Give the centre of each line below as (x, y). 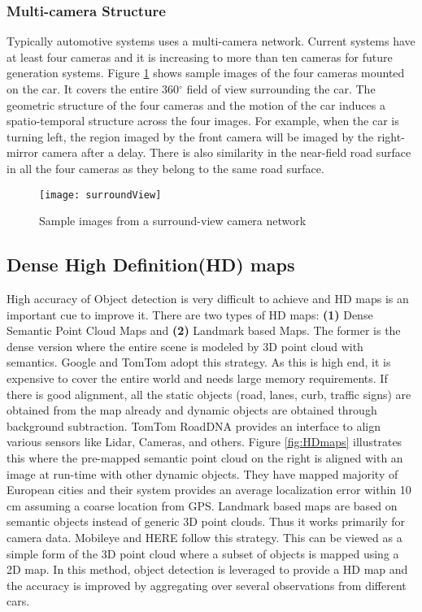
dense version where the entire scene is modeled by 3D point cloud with (185, 346)
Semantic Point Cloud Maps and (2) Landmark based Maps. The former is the (204, 330)
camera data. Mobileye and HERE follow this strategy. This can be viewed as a (204, 537)
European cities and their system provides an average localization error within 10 (209, 490)
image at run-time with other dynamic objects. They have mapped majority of (202, 473)
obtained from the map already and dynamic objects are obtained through (192, 410)
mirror (23, 152)
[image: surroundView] (100, 195)
